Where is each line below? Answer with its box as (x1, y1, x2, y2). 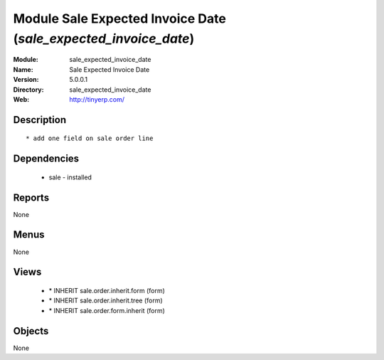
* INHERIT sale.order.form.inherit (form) (48, 306, 165, 314)
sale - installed (48, 173, 92, 181)
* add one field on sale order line (26, 134, 154, 142)
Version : (13, 75, 39, 84)
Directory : (13, 85, 44, 94)
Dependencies (13, 153, 80, 165)
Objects (13, 324, 49, 337)
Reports (13, 191, 50, 203)
